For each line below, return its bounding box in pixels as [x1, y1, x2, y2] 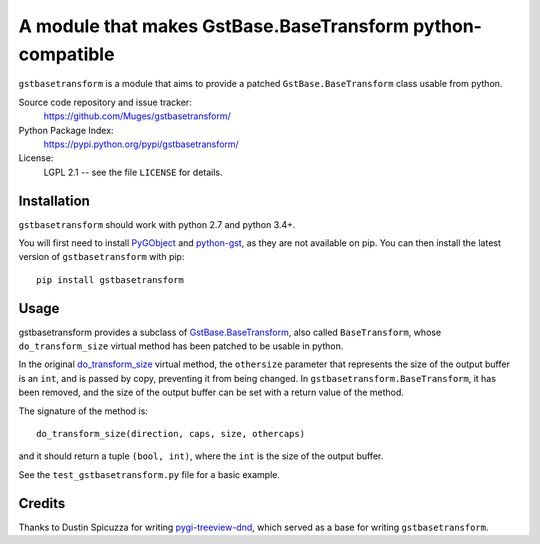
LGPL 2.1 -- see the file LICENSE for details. [43, 166, 224, 178]
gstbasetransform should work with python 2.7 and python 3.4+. [18, 218, 296, 230]
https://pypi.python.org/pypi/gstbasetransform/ [43, 138, 239, 150]
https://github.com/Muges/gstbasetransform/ [43, 110, 232, 122]
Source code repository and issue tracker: [18, 96, 192, 108]
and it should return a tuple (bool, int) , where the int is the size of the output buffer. [18, 450, 384, 462]
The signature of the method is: [18, 405, 149, 417]
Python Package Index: [18, 124, 114, 136]
